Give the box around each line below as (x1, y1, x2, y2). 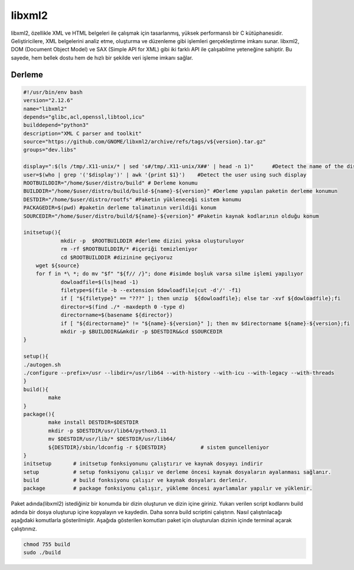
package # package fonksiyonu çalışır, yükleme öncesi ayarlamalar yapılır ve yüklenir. (23, 485, 313, 492)
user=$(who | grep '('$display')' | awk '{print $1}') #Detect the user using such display (23, 171, 307, 178)
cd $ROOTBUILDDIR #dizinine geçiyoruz (60, 254, 173, 261)
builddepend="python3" (23, 122, 89, 129)
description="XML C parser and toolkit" (23, 130, 142, 137)
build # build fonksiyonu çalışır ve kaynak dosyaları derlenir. (23, 477, 248, 484)
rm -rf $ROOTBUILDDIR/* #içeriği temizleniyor (60, 245, 198, 253)
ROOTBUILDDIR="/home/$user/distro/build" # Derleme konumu (23, 180, 198, 186)
